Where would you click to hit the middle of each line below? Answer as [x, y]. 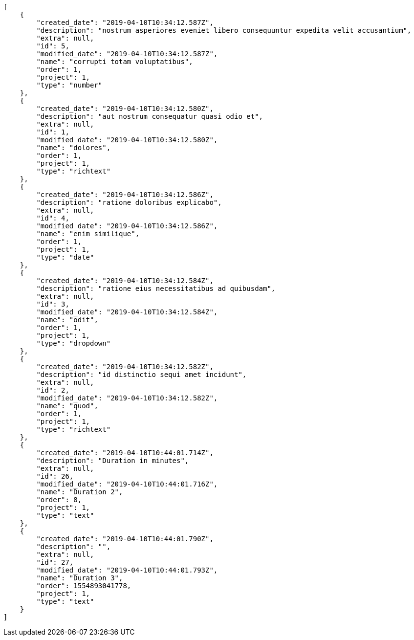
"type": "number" [69, 85]
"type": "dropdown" [74, 343]
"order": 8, [59, 500]
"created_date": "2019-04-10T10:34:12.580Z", [125, 109]
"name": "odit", [67, 320]
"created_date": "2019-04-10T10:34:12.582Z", [125, 367]
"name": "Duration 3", [80, 578]
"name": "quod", [67, 406]
